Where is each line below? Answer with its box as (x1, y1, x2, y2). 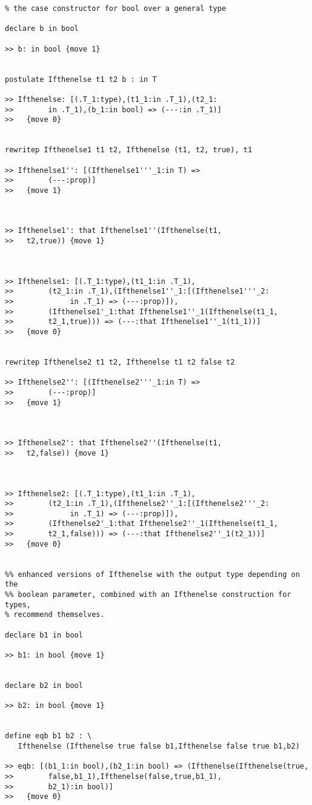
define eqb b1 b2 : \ (5, 732, 92, 741)
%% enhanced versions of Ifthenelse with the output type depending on (5, 570, 300, 579)
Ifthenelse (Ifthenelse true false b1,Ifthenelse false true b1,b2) (18, 741, 300, 750)
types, (5, 600, 31, 609)
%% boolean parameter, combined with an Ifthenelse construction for (5, 590, 291, 599)
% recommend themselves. (5, 610, 105, 619)
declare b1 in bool (5, 630, 83, 639)
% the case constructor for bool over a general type (5, 4, 227, 13)
